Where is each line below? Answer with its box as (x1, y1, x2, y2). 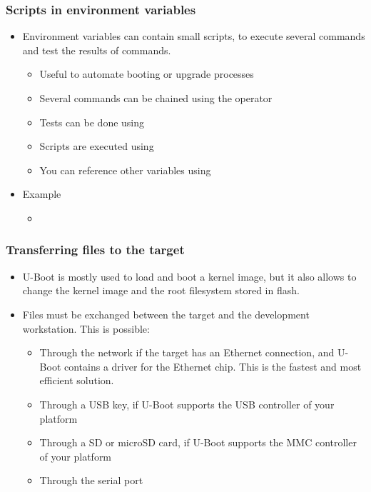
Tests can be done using (39, 114, 145, 129)
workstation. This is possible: (22, 321, 150, 336)
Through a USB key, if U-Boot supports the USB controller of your (39, 396, 335, 411)
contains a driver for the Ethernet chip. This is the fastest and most (64, 358, 362, 373)
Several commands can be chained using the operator (39, 91, 273, 105)
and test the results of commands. (22, 42, 171, 57)
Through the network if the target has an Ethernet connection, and (39, 345, 335, 360)
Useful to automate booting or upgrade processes (39, 66, 254, 81)
